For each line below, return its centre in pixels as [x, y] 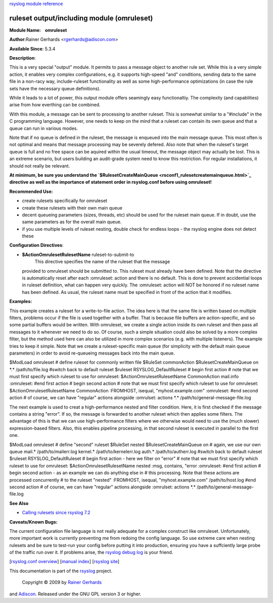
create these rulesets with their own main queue [72, 208]
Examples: [21, 301]
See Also [19, 503]
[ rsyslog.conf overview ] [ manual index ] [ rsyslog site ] [64, 562]
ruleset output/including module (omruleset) [81, 18]
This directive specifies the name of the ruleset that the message [102, 262]
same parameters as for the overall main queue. [72, 222]
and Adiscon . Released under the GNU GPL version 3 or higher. [75, 594]
